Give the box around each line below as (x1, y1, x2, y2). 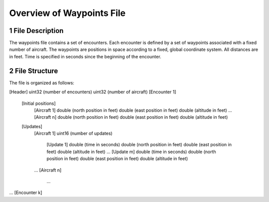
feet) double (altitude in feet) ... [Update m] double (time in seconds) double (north (46, 149, 216, 155)
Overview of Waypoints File (9, 7, 126, 18)
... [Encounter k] (9, 190, 42, 196)
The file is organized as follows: (9, 80, 75, 86)
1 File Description (9, 26, 64, 35)
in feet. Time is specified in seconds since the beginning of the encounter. (9, 53, 161, 59)
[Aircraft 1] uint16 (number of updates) (34, 130, 113, 137)
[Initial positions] (21, 100, 56, 106)
